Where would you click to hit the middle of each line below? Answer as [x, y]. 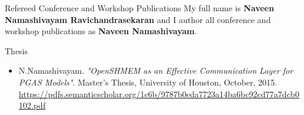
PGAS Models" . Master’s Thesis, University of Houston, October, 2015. [148, 82]
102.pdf [32, 105]
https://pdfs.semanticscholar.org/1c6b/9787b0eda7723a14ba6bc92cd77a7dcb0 [159, 93]
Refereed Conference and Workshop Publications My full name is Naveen [140, 8]
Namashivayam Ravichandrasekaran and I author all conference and [138, 19]
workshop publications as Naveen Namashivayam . [101, 31]
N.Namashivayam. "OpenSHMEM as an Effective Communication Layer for [156, 70]
